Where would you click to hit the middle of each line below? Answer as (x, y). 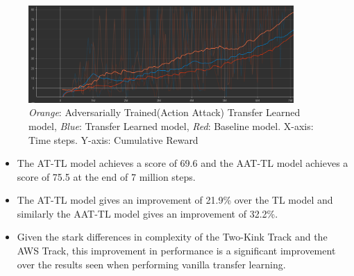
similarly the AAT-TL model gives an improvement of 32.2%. (147, 213)
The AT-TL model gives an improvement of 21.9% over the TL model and (175, 200)
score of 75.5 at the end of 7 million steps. (106, 176)
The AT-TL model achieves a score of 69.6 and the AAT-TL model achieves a (183, 163)
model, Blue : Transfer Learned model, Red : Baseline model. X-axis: (171, 125)
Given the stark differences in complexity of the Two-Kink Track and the (172, 237)
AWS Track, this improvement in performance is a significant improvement (176, 251)
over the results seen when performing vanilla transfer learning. (151, 264)
